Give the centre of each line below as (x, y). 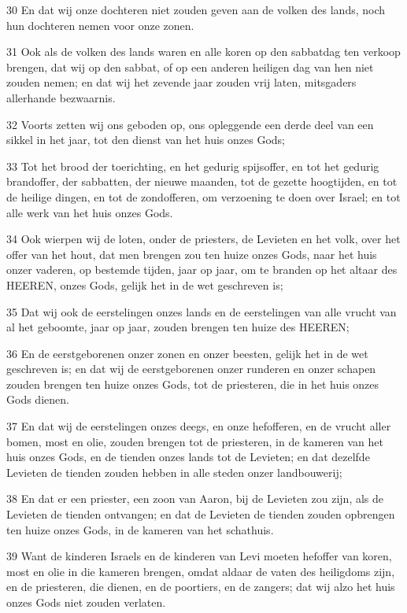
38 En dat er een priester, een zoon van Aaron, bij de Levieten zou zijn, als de (195, 499)
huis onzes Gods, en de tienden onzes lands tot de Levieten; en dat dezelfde (188, 457)
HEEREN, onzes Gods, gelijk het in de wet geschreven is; (145, 284)
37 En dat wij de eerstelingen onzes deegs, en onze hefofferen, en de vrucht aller (199, 426)
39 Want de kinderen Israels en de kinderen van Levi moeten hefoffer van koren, (199, 556)
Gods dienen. (38, 399)
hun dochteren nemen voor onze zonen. (100, 25)
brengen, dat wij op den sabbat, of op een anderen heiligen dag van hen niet (190, 66)
